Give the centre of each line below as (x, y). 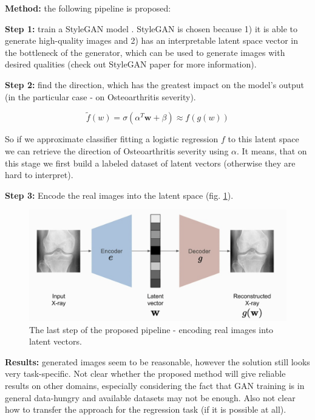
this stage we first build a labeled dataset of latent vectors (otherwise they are (150, 163)
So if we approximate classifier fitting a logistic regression (112, 139)
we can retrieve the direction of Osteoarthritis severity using (117, 150)
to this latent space (263, 139)
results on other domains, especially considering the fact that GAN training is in (155, 385)
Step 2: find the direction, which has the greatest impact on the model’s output (155, 84)
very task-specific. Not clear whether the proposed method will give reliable (145, 374)
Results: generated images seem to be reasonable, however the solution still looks (157, 361)
